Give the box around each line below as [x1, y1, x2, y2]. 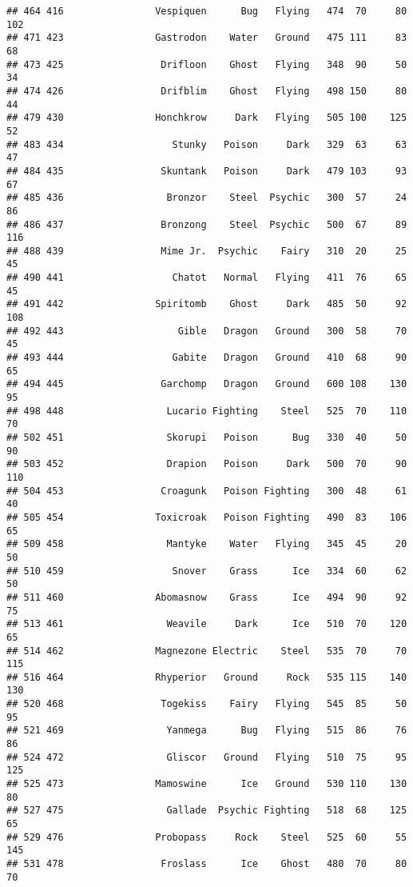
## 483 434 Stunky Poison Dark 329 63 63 [6, 138, 407, 150]
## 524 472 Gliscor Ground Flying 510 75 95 [6, 751, 407, 763]
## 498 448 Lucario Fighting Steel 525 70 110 [6, 405, 407, 417]
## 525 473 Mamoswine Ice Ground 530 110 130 [6, 778, 407, 790]
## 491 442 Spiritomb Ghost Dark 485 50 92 [6, 298, 407, 310]
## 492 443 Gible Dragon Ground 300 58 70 [6, 325, 407, 337]
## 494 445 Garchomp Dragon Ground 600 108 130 [6, 378, 407, 390]
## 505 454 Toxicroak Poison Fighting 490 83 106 [6, 511, 407, 523]
